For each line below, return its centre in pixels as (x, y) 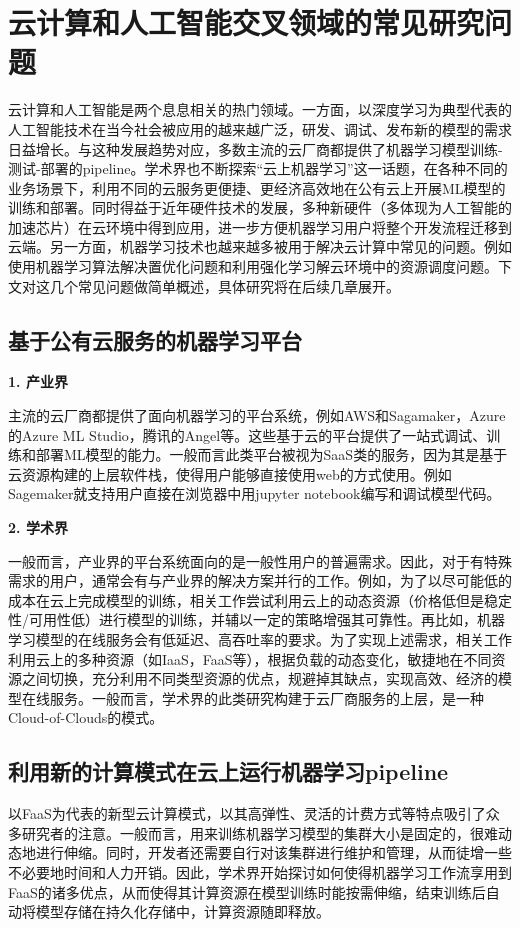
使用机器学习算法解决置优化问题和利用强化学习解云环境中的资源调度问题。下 (260, 266)
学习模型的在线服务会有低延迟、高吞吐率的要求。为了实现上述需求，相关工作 (260, 638)
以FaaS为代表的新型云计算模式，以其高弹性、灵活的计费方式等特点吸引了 (247, 813)
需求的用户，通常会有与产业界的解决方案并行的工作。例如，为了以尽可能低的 (260, 580)
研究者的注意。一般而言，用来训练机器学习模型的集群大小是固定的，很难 (259, 832)
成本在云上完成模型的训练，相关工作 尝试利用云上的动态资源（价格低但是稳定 (260, 599)
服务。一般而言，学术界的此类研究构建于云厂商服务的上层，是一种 (266, 697)
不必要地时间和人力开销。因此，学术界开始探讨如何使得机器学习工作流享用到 (260, 871)
